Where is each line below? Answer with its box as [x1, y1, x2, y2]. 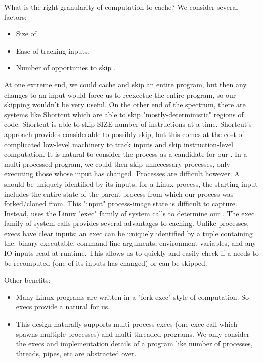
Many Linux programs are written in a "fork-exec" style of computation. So [16, 291, 249, 302]
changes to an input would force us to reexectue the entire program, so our [4, 89, 236, 100]
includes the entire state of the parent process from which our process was [4, 188, 234, 199]
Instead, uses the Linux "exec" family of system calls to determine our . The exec [4, 208, 255, 218]
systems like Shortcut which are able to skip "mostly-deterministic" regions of [4, 109, 244, 119]
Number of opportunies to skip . [16, 62, 116, 73]
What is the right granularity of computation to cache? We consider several [4, 2, 238, 12]
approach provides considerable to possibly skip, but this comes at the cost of [4, 128, 244, 139]
